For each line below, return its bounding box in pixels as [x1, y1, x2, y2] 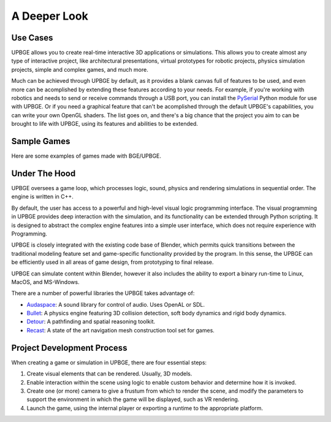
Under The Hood [11, 168, 76, 178]
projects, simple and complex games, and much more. [11, 66, 148, 73]
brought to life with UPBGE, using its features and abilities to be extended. [11, 120, 199, 128]
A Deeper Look [11, 9, 88, 23]
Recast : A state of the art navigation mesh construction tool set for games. [26, 326, 215, 334]
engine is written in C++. [11, 193, 74, 201]
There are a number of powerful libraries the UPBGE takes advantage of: [11, 290, 195, 297]
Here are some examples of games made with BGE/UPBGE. [11, 152, 162, 159]
